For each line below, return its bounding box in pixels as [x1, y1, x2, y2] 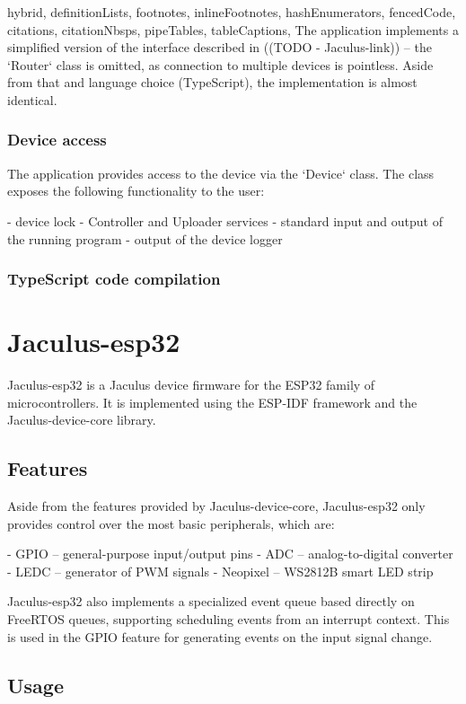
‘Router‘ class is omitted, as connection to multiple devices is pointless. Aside [7, 55, 434, 74]
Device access [7, 128, 107, 151]
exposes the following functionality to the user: [7, 181, 265, 200]
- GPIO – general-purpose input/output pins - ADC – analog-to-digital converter [7, 544, 453, 563]
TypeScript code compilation [7, 268, 221, 290]
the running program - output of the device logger [7, 229, 283, 248]
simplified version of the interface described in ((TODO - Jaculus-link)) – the [7, 38, 432, 57]
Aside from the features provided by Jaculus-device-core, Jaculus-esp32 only [7, 497, 426, 515]
